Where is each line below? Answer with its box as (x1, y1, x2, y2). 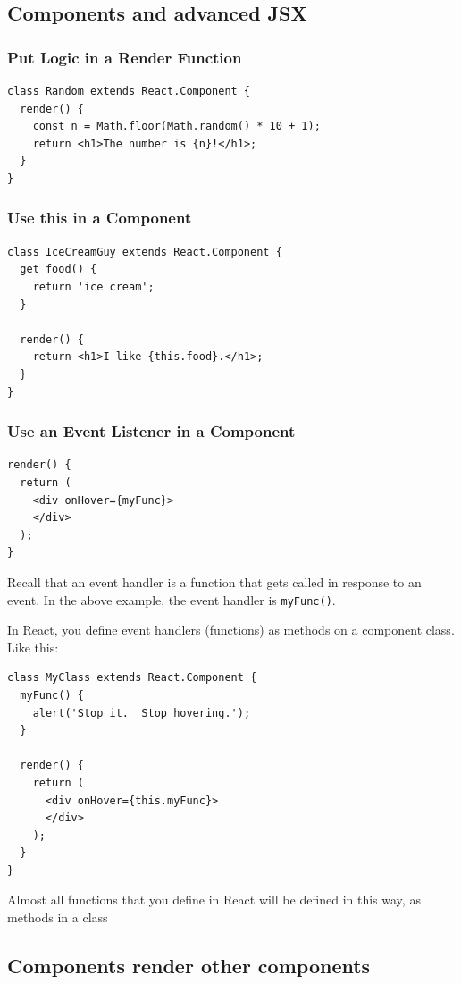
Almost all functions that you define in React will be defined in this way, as (7, 890, 421, 909)
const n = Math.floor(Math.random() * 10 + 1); (32, 120, 321, 133)
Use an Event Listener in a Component (7, 420, 296, 442)
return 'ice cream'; (32, 280, 155, 293)
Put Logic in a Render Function (7, 46, 242, 68)
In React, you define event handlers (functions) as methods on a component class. (7, 620, 455, 639)
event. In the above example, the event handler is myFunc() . (7, 590, 336, 609)
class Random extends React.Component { (7, 85, 251, 97)
